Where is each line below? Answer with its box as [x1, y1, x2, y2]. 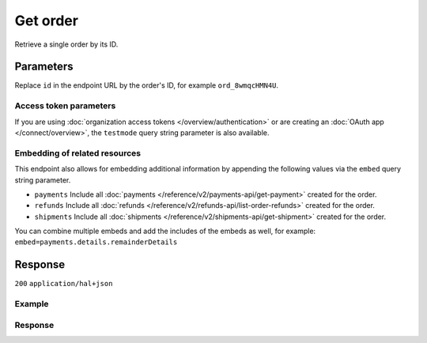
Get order [14, 12, 79, 29]
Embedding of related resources [14, 147, 142, 158]
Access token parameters [14, 100, 116, 111]
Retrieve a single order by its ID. [14, 40, 119, 49]
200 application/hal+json [14, 279, 113, 288]
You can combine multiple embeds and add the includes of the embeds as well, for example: [14, 226, 316, 236]
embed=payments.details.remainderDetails [14, 238, 178, 247]
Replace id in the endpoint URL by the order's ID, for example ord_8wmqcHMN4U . [14, 81, 279, 90]
